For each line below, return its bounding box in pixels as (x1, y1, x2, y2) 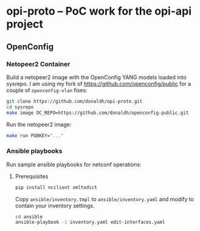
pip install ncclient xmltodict (15, 184, 97, 190)
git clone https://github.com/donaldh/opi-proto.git (6, 98, 143, 104)
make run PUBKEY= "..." (6, 132, 64, 138)
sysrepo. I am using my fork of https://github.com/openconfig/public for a (6, 80, 191, 87)
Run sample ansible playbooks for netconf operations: (6, 160, 142, 168)
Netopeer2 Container (6, 60, 71, 68)
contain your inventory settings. (15, 202, 95, 209)
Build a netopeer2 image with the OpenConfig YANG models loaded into (6, 73, 187, 80)
